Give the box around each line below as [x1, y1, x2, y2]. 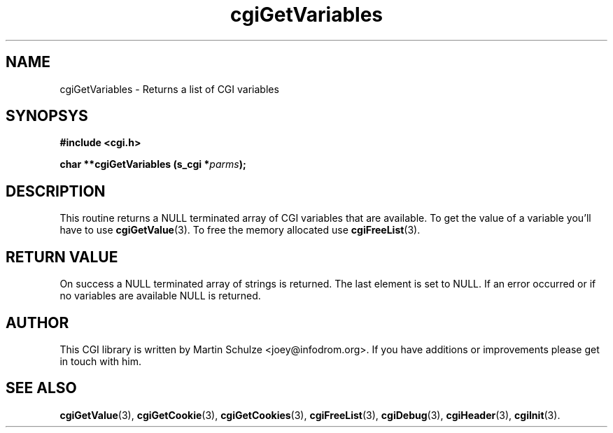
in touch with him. [59, 355, 141, 367]
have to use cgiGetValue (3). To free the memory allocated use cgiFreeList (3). [59, 224, 421, 236]
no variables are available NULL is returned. [59, 290, 261, 302]
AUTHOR [6, 313, 69, 332]
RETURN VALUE [6, 248, 118, 266]
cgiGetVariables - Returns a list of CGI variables [59, 83, 279, 95]
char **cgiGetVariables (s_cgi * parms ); [59, 158, 246, 171]
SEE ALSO [6, 379, 77, 397]
